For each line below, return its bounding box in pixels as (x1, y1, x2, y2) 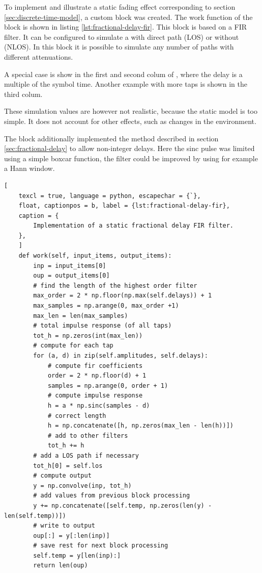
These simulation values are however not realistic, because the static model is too (4, 106, 257, 116)
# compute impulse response (47, 392, 143, 400)
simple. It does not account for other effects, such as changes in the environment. (4, 115, 256, 126)
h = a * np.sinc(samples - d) (47, 402, 150, 409)
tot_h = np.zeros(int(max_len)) (33, 332, 143, 339)
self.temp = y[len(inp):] (33, 552, 121, 559)
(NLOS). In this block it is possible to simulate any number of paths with (4, 41, 234, 52)
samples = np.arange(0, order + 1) (47, 382, 168, 389)
